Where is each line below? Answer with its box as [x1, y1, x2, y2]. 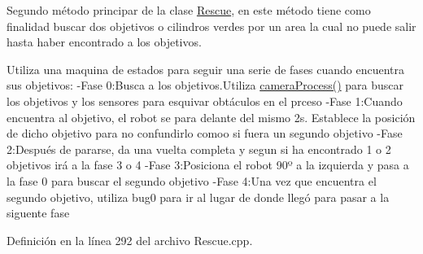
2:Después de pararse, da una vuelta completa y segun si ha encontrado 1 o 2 [7, 140, 391, 157]
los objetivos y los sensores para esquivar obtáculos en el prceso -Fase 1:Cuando [7, 92, 403, 109]
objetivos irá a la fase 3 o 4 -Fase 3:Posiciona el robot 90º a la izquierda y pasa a [7, 156, 409, 173]
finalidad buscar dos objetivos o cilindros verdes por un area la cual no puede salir [7, 17, 416, 34]
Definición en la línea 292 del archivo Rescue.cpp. [7, 231, 253, 248]
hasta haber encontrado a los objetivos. [7, 33, 202, 50]
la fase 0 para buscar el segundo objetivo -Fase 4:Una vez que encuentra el [7, 172, 377, 189]
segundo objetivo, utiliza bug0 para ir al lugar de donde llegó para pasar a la [7, 188, 390, 205]
